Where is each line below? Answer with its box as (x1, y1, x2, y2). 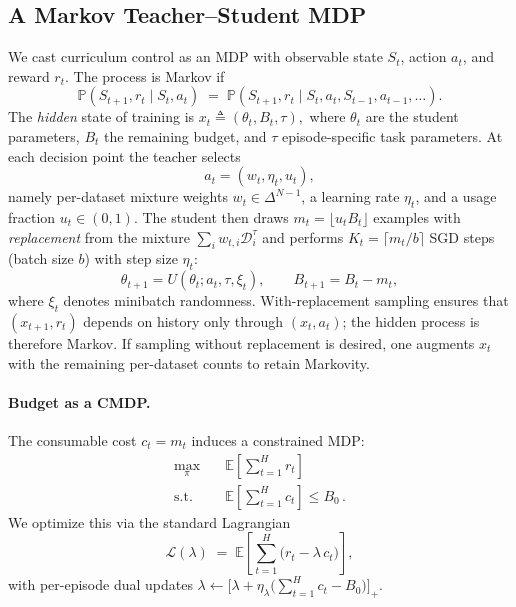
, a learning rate (301, 186, 400, 207)
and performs (262, 226, 344, 247)
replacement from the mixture (8, 226, 190, 247)
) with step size (84, 248, 178, 269)
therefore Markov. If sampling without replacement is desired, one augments (8, 332, 475, 353)
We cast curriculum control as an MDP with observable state (8, 46, 383, 67)
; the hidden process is (342, 310, 480, 331)
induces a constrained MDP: (191, 429, 365, 450)
